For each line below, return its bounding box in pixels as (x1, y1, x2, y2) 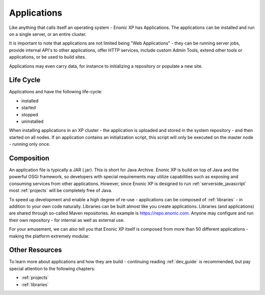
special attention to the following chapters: (9, 266, 96, 271)
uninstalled (21, 118, 44, 124)
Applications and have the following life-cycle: (9, 89, 103, 95)
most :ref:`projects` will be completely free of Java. (9, 188, 112, 193)
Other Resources (9, 246, 62, 254)
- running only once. (9, 141, 51, 147)
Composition (9, 154, 50, 162)
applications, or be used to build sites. (9, 54, 86, 60)
